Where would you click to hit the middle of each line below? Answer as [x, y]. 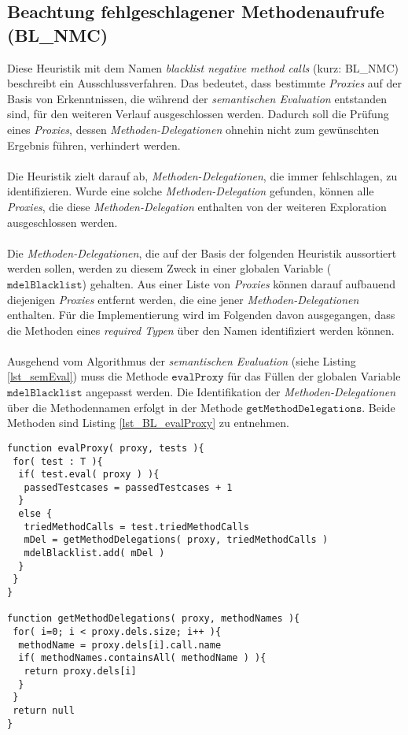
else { [35, 514]
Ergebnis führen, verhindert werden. [94, 145]
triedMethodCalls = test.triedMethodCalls [136, 527]
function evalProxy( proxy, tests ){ [106, 448]
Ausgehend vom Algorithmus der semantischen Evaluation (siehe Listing [182, 360]
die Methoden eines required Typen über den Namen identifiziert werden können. [201, 330]
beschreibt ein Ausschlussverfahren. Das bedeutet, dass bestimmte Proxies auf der [205, 83]
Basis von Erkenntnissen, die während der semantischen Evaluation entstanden [197, 98]
